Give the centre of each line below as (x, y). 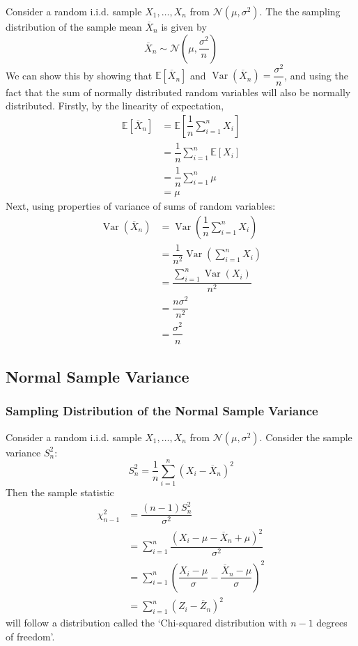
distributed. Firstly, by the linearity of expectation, (115, 106)
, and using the (316, 75)
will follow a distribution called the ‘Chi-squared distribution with (147, 623)
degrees (332, 623)
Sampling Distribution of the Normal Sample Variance (162, 411)
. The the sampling (300, 11)
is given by (184, 26)
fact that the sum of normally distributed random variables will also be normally (178, 92)
